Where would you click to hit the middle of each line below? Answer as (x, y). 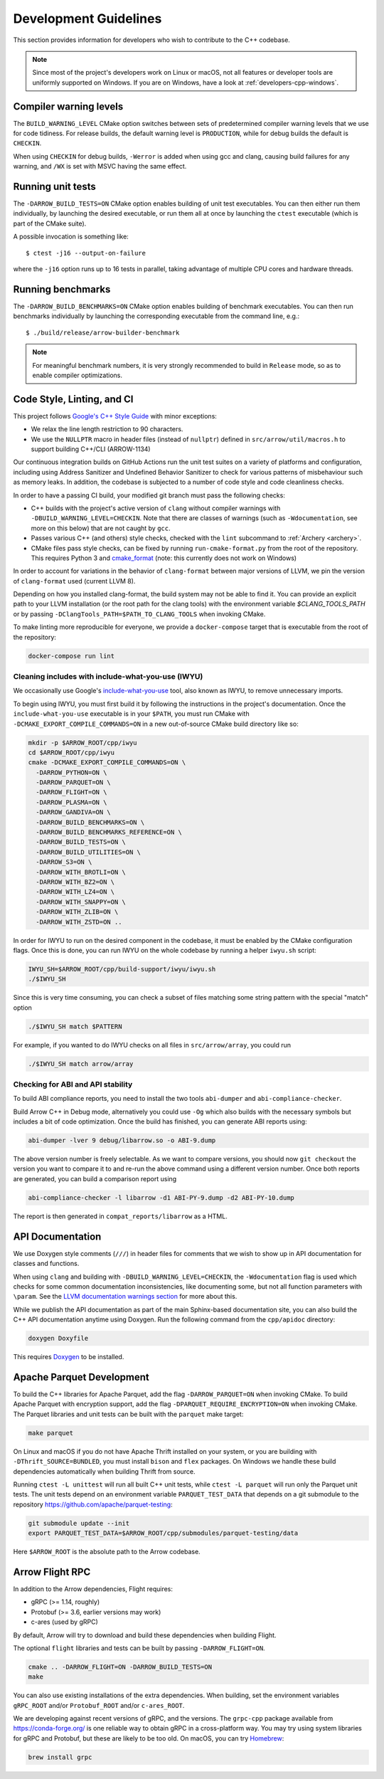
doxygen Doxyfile (58, 1339)
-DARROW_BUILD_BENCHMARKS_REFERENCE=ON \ (109, 832)
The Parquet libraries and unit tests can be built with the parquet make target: (128, 1414)
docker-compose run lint (71, 656)
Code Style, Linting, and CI (73, 399)
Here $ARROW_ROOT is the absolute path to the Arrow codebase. (107, 1552)
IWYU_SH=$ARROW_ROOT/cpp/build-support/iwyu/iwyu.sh (122, 969)
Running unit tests (54, 186)
